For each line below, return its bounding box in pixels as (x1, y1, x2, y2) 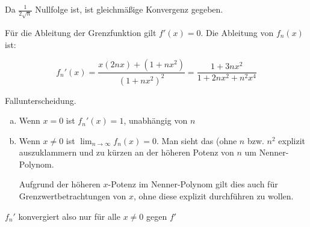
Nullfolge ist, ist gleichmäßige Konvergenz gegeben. (35, 3, 223, 15)
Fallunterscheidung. (5, 94, 76, 106)
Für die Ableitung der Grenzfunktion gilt (5, 26, 157, 38)
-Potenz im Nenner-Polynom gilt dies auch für (108, 178, 278, 190)
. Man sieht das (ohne (157, 134, 237, 147)
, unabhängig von (123, 114, 188, 127)
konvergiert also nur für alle (18, 210, 120, 222)
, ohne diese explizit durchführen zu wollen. (134, 190, 294, 202)
